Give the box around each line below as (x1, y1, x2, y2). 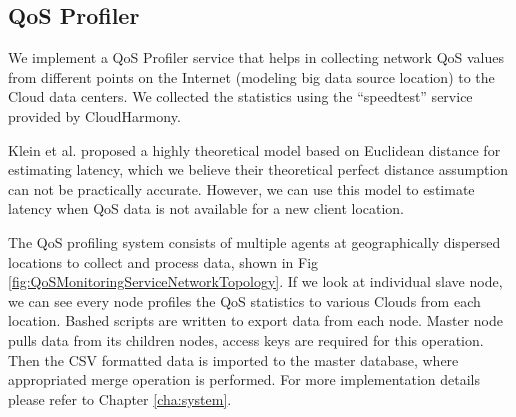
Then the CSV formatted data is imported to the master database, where (8, 349, 459, 370)
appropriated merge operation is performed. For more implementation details (8, 369, 481, 390)
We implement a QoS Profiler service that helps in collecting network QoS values (8, 47, 505, 68)
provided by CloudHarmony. (8, 105, 181, 126)
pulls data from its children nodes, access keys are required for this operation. (8, 329, 484, 350)
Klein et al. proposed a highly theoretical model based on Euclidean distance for (8, 139, 501, 160)
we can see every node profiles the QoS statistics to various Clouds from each (8, 290, 481, 311)
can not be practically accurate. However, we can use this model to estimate (8, 178, 475, 199)
